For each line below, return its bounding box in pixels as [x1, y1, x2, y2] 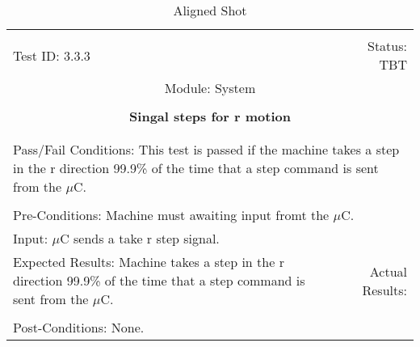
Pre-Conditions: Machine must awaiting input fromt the [13, 205, 330, 224]
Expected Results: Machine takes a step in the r [13, 252, 284, 271]
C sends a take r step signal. [60, 229, 220, 248]
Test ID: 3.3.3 [13, 45, 90, 65]
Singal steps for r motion [129, 107, 291, 125]
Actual [369, 261, 407, 281]
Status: [367, 36, 407, 55]
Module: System [164, 78, 256, 97]
